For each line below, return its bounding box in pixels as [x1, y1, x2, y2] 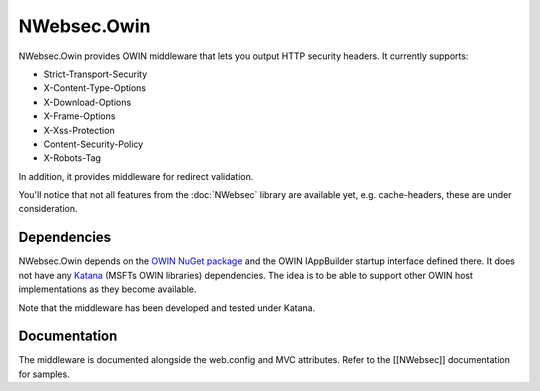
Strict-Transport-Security [43, 68, 148, 80]
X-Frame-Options [43, 110, 116, 122]
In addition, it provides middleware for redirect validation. [18, 170, 254, 182]
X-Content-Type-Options [43, 82, 147, 94]
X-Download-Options [43, 96, 132, 108]
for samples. [18, 368, 70, 380]
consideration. [18, 203, 78, 215]
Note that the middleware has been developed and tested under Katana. [18, 301, 316, 314]
